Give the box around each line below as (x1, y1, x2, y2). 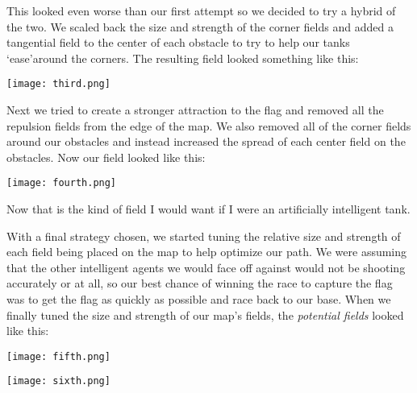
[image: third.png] (6, 78, 111, 90)
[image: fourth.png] (6, 177, 117, 189)
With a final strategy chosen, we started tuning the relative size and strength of (6, 227, 401, 244)
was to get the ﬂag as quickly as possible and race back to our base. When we (6, 291, 391, 308)
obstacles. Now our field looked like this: (6, 148, 206, 165)
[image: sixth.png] (6, 375, 111, 387)
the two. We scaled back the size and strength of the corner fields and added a (6, 18, 394, 35)
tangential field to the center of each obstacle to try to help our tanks (6, 34, 350, 51)
